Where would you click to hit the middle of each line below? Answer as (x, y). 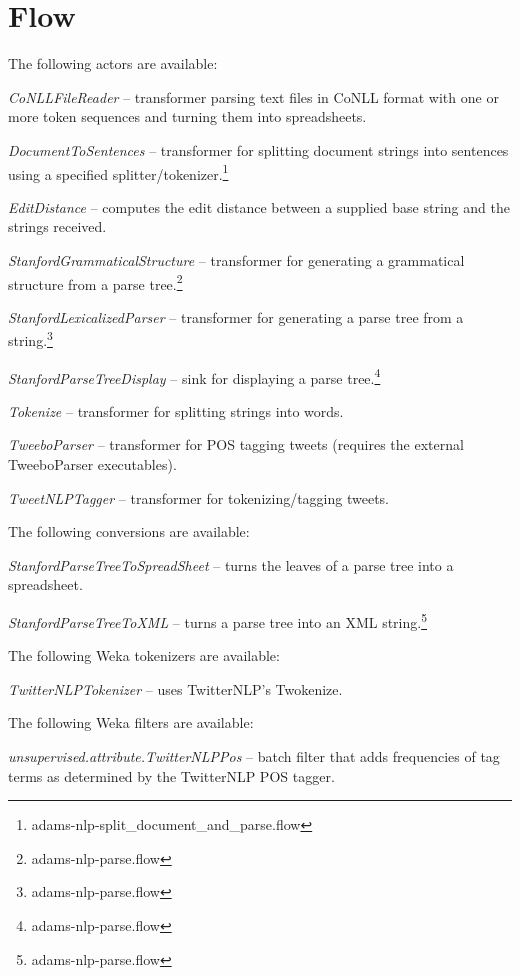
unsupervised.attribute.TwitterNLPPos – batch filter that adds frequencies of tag (254, 756)
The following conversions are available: (129, 531)
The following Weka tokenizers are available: (144, 655)
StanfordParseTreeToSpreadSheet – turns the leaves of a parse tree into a (231, 564)
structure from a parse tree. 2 (95, 282)
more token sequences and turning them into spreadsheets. (187, 116)
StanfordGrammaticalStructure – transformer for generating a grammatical (236, 259)
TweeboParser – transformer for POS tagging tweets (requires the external (236, 444)
